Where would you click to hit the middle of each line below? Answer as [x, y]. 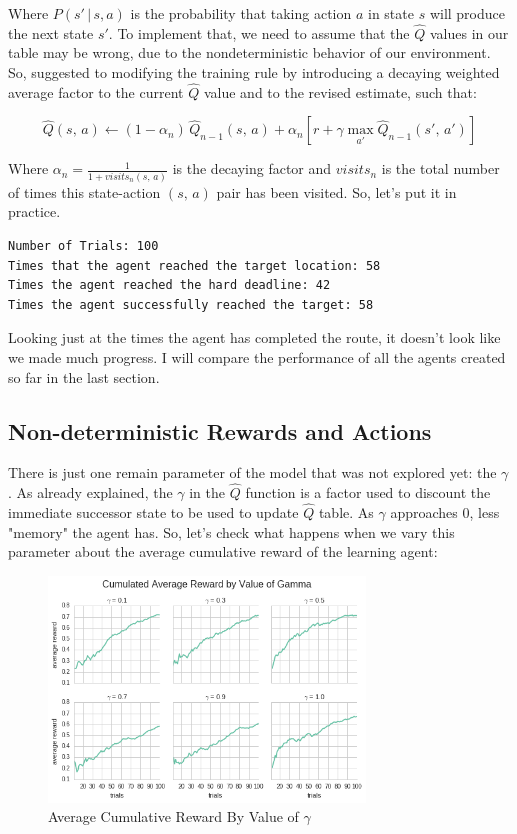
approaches [424, 511]
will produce [467, 13]
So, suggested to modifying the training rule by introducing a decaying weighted [254, 72]
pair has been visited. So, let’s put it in [336, 191]
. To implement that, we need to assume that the [259, 32]
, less [484, 511]
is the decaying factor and [252, 168]
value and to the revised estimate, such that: [340, 91]
